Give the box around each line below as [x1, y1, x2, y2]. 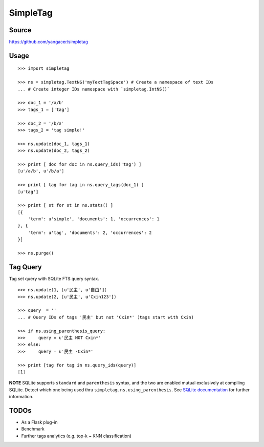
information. [9, 394, 34, 400]
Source [9, 26, 32, 34]
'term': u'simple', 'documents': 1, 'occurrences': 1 [27, 216, 160, 222]
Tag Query [9, 263, 42, 271]
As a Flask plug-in [21, 419, 58, 425]
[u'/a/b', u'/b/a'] [18, 169, 65, 174]
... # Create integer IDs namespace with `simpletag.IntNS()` [18, 86, 170, 92]
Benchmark [21, 426, 45, 432]
